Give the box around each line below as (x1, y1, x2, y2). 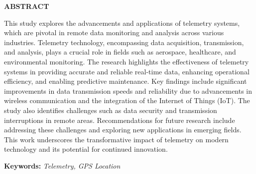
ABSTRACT (4, 1, 49, 11)
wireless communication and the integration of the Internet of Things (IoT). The (4, 95, 250, 106)
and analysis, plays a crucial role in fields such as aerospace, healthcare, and (4, 47, 236, 57)
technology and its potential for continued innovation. (4, 144, 168, 154)
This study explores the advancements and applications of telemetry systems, (4, 17, 240, 28)
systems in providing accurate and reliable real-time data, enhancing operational (4, 66, 250, 76)
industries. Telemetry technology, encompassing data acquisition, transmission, (4, 37, 244, 47)
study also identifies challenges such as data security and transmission (4, 105, 217, 115)
